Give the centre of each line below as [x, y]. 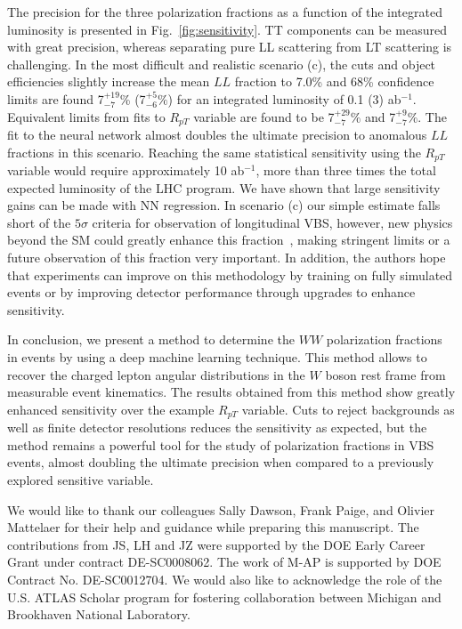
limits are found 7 [56, 98]
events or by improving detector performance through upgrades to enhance [211, 292]
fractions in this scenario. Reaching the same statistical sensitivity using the [214, 152]
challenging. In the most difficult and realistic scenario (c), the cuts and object [222, 64]
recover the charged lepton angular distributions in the [156, 374]
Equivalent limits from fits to [86, 116]
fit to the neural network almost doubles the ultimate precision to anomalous [217, 135]
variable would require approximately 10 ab [126, 170]
